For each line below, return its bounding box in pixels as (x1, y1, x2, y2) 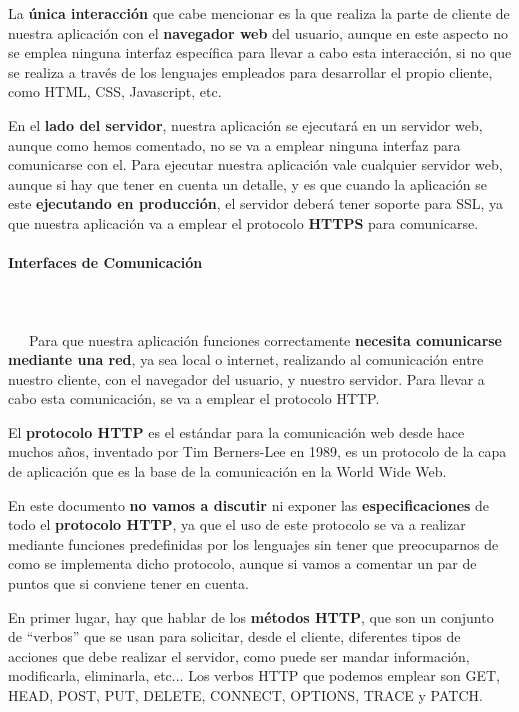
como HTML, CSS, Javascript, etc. (8, 81, 222, 102)
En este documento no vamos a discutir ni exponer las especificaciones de (8, 494, 490, 515)
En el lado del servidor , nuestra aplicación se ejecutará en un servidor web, (8, 114, 483, 135)
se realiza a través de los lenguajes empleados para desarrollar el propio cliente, (8, 61, 493, 82)
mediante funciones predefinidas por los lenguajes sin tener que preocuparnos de (8, 533, 499, 554)
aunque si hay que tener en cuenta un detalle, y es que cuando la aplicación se (8, 173, 487, 194)
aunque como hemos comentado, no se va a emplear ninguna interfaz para (8, 134, 461, 155)
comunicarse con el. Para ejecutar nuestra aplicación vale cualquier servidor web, (8, 154, 503, 175)
